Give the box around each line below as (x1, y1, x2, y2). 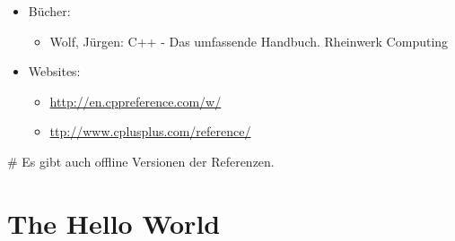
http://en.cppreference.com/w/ (49, 91, 222, 110)
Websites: (28, 62, 81, 81)
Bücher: (28, 2, 71, 20)
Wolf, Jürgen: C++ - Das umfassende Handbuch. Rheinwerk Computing (49, 31, 449, 50)
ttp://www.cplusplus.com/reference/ (49, 122, 251, 141)
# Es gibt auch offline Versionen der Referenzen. (7, 151, 275, 170)
